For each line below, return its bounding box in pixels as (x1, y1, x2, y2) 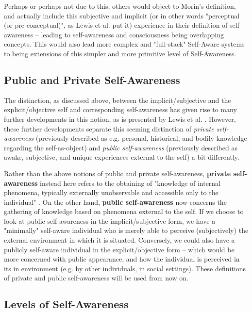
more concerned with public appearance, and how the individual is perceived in (4, 254, 240, 264)
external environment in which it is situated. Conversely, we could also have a (4, 235, 235, 245)
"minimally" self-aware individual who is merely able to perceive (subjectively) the (4, 225, 249, 235)
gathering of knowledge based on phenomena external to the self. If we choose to (4, 206, 244, 216)
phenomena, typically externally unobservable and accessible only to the (4, 187, 218, 197)
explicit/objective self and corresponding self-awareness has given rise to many (4, 104, 237, 115)
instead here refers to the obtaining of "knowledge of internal (40, 178, 221, 188)
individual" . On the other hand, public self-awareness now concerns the (4, 197, 227, 207)
